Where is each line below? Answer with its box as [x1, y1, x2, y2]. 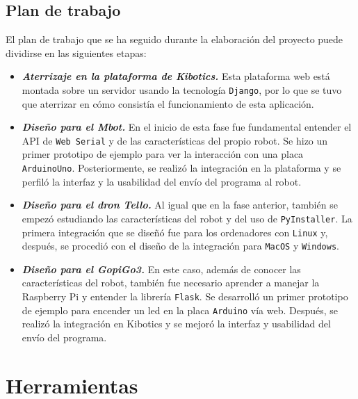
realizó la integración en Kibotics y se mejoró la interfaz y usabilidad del [22, 316, 331, 331]
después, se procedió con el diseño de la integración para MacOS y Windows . [22, 238, 339, 253]
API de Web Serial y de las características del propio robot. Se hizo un [22, 133, 328, 147]
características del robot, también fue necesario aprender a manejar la [22, 275, 320, 290]
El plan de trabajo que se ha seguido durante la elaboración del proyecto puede [6, 32, 343, 47]
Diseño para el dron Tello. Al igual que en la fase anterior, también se [22, 197, 338, 212]
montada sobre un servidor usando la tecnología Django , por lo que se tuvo [22, 82, 342, 97]
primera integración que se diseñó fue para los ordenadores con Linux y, [22, 225, 328, 239]
